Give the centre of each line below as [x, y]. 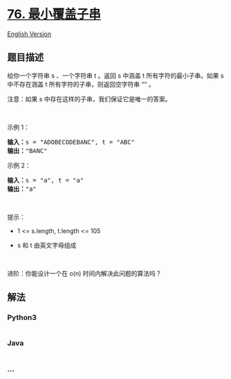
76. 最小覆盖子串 [54, 14]
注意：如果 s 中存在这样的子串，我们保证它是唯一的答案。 [89, 99]
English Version [29, 34]
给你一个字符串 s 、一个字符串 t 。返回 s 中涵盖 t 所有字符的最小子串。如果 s [115, 75]
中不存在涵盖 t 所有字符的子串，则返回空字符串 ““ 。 [81, 84]
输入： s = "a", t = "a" [46, 180]
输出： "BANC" [27, 151]
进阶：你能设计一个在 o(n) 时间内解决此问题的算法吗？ [84, 273]
